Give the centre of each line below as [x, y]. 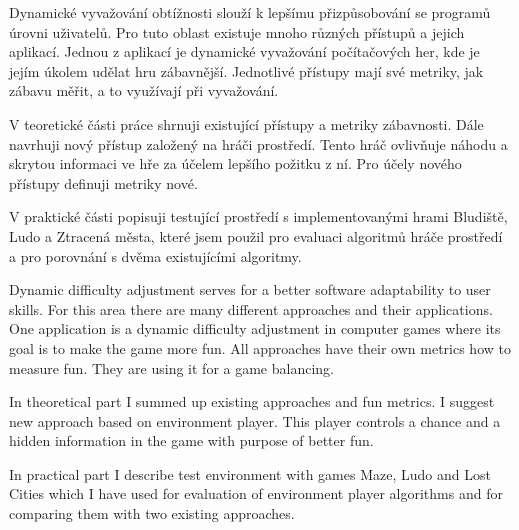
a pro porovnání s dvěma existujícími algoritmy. [155, 255]
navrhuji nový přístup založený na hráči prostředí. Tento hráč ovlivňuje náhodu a [258, 143]
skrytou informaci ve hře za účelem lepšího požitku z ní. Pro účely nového [235, 163]
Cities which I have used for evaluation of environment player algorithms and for [256, 493]
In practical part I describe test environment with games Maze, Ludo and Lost [250, 473]
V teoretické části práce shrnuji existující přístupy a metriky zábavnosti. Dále [246, 123]
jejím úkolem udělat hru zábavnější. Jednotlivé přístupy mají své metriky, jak [246, 70]
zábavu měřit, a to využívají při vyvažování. [144, 90]
